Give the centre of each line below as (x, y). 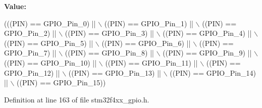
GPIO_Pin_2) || (30, 33)
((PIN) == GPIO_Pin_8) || (109, 53)
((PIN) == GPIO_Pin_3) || (109, 33)
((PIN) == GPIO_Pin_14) (213, 72)
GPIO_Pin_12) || (32, 72)
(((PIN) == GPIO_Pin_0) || (50, 23)
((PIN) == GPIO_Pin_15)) (61, 83)
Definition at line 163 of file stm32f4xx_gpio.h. (77, 99)
